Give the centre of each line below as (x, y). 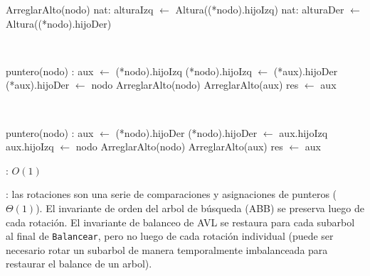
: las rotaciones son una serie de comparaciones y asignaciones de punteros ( (171, 194)
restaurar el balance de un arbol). (79, 264)
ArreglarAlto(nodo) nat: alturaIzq (80, 9)
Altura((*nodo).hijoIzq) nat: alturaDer (260, 9)
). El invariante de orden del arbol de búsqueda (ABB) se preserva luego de (200, 208)
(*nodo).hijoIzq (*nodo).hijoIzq (184, 71)
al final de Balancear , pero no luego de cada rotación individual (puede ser (170, 236)
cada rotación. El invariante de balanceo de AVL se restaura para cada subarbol (180, 222)
